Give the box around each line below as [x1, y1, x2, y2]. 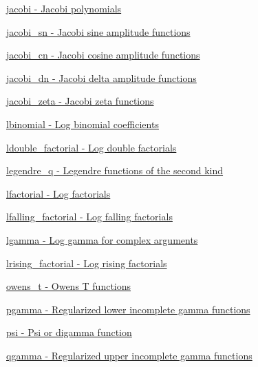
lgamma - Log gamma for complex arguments [6, 232, 198, 247]
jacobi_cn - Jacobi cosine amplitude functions [6, 48, 200, 62]
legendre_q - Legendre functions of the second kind [6, 163, 224, 178]
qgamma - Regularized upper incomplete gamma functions [6, 348, 252, 362]
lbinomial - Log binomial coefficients [6, 116, 159, 131]
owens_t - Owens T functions [6, 279, 131, 293]
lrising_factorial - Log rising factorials [6, 255, 167, 270]
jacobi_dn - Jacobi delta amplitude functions [6, 70, 197, 85]
